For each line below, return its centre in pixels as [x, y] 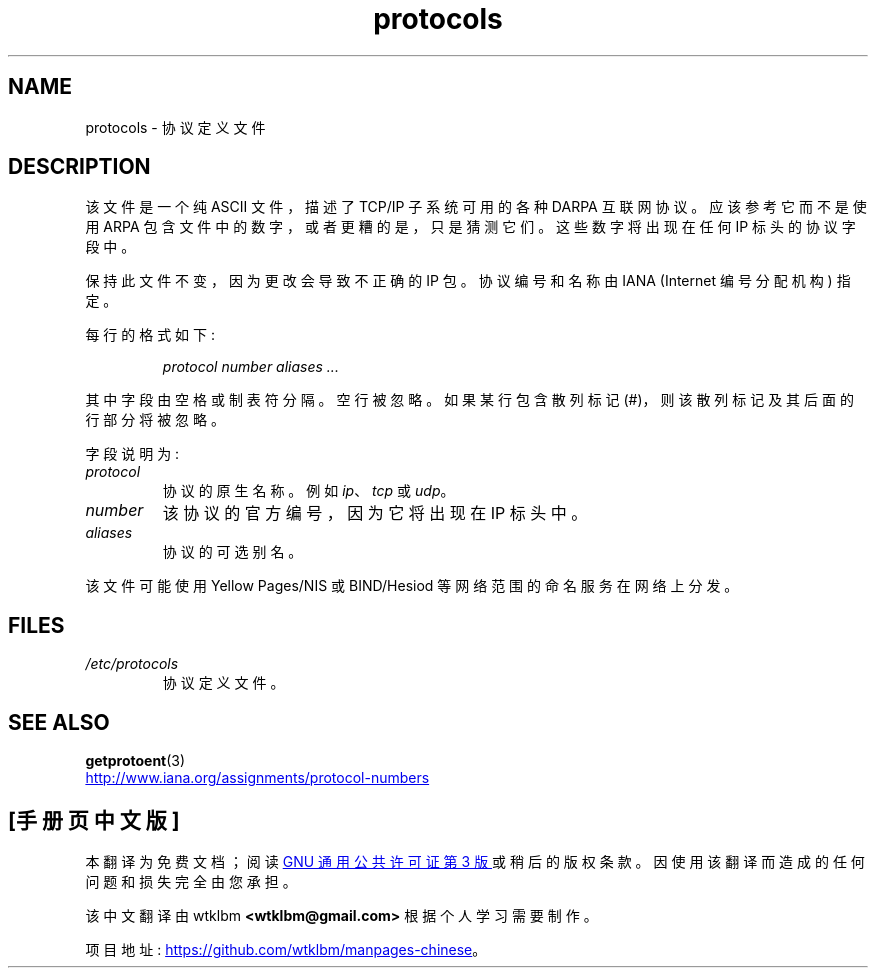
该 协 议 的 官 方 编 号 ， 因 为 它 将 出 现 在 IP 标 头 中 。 [375, 513]
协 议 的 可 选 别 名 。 [232, 552]
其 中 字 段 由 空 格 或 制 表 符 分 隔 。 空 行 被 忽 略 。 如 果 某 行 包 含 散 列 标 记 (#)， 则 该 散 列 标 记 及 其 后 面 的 [469, 400]
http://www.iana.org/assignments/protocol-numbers [257, 778]
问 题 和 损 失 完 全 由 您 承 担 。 [191, 881]
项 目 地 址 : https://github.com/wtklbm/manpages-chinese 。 [286, 949]
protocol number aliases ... [250, 367]
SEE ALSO [59, 722]
